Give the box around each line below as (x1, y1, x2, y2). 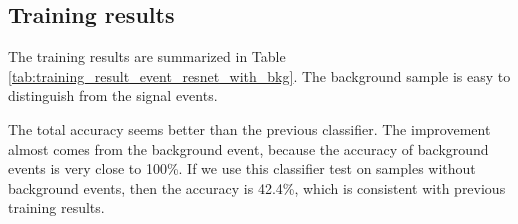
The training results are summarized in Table (8, 46, 286, 67)
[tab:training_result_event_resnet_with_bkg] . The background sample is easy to (8, 65, 511, 86)
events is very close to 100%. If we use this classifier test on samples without (8, 158, 476, 179)
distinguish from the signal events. (8, 85, 218, 106)
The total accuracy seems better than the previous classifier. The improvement (8, 118, 491, 139)
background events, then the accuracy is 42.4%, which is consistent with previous (8, 177, 506, 198)
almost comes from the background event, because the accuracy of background (8, 138, 489, 159)
